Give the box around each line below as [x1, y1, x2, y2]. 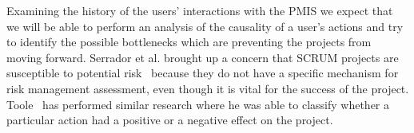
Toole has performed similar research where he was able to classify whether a [6, 96, 390, 112]
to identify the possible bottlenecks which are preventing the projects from [6, 33, 372, 50]
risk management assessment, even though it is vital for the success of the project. [6, 80, 409, 96]
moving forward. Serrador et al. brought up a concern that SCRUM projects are [6, 49, 399, 65]
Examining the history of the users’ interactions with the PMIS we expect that [6, 2, 393, 18]
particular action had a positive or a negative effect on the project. [6, 111, 333, 128]
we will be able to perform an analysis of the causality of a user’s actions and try [6, 18, 404, 34]
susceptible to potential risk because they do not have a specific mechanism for [6, 65, 399, 81]
